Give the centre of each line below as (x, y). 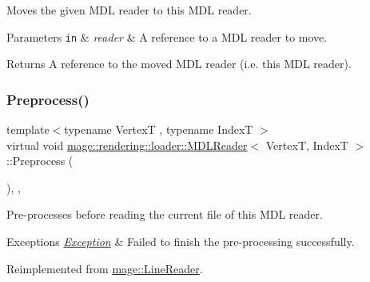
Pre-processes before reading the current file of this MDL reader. (165, 214)
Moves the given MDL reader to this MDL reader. (129, 10)
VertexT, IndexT (307, 145)
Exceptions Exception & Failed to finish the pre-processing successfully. (181, 242)
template (28, 129)
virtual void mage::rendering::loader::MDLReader (127, 145)
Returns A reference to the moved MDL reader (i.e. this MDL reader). (179, 64)
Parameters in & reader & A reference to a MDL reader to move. (167, 36)
